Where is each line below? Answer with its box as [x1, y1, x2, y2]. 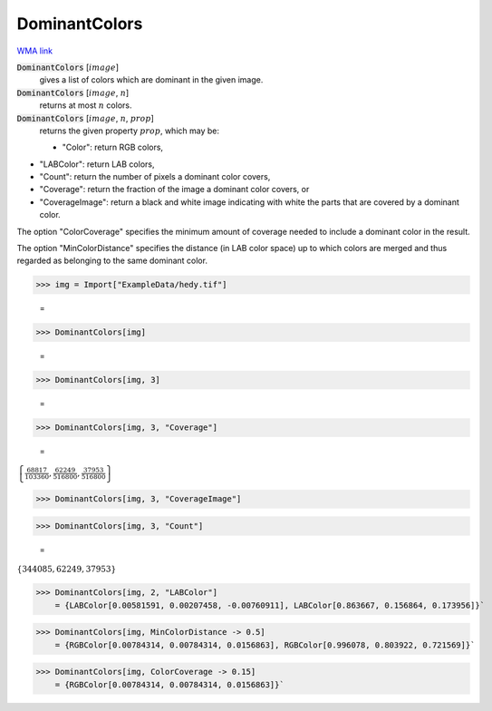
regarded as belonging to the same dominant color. [16, 255, 208, 267]
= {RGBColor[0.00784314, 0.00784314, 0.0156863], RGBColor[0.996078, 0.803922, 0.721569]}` [54, 639, 476, 650]
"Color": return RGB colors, [62, 141, 163, 153]
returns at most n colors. [39, 100, 132, 111]
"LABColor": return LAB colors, [39, 159, 155, 170]
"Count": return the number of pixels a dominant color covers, [39, 171, 271, 182]
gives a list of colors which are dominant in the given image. [39, 74, 264, 85]
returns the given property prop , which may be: [39, 125, 219, 136]
